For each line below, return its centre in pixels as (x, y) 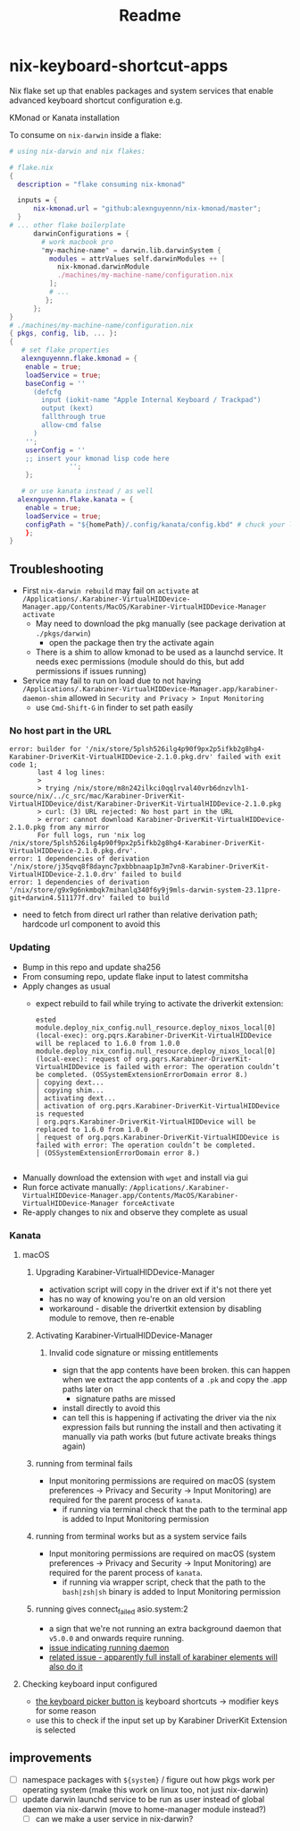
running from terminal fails (84, 1464)
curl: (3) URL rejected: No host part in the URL (139, 812)
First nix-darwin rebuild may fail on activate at (110, 591)
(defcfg (47, 392)
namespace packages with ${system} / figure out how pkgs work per (148, 1779)
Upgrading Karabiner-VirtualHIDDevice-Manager (125, 1272)
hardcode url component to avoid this (91, 924)
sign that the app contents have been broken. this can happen (176, 1370)
